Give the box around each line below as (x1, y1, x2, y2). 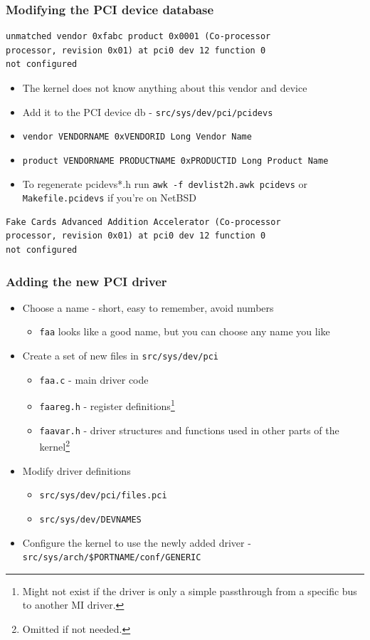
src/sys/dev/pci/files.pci (39, 491, 167, 501)
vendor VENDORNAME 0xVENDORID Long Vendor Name (22, 132, 252, 142)
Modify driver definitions (22, 463, 131, 478)
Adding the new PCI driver (6, 272, 167, 290)
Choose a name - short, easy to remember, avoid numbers (22, 300, 274, 315)
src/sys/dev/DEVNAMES (39, 514, 142, 525)
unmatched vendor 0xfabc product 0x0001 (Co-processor (6, 31, 271, 42)
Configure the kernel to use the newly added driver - (22, 535, 251, 550)
